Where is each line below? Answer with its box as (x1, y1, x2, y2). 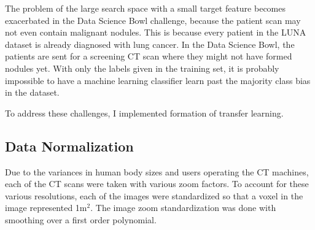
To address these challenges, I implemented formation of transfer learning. (5, 106, 284, 119)
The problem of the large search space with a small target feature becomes (5, 2, 286, 14)
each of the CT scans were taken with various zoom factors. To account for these (5, 177, 309, 190)
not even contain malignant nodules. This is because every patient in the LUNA (5, 26, 306, 39)
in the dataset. (5, 86, 60, 99)
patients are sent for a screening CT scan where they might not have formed (5, 50, 292, 63)
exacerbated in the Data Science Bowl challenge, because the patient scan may (5, 13, 301, 26)
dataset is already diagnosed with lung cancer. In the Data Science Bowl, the (5, 37, 295, 50)
